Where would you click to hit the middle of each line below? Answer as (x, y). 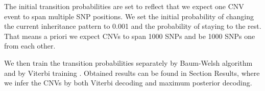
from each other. (30, 46)
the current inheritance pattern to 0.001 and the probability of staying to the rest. (133, 26)
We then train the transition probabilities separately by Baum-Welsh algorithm (128, 62)
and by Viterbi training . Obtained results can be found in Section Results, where (132, 73)
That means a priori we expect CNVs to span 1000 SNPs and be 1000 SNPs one (130, 36)
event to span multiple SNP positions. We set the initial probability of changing (129, 16)
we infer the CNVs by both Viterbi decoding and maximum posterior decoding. (128, 83)
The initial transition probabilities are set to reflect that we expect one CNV (124, 6)
